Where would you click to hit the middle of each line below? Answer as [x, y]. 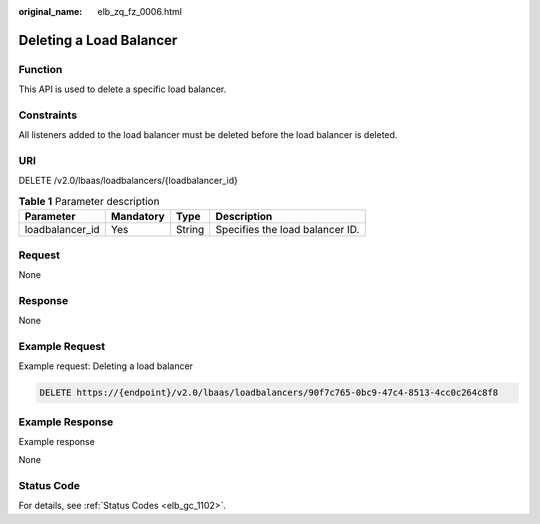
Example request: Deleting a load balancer [106, 366]
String [190, 230]
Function [40, 69]
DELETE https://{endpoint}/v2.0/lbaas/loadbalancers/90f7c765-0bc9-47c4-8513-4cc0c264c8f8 [269, 393]
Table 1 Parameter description [89, 202]
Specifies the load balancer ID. [287, 230]
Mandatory [137, 217]
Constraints [48, 115]
